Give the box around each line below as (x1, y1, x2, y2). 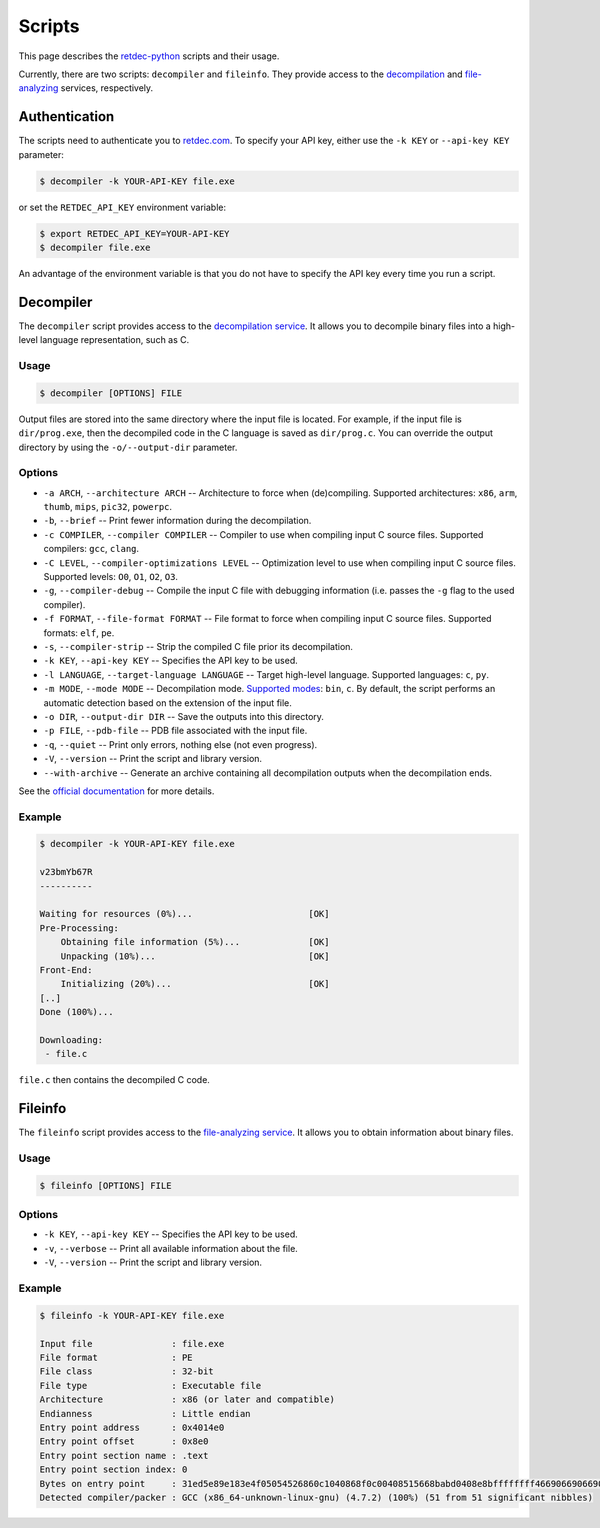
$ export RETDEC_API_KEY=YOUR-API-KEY (39, 228, 230, 239)
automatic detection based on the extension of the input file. (43, 696, 292, 709)
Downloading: (39, 1034, 104, 1045)
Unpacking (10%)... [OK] (60, 950, 330, 962)
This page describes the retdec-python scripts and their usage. (18, 50, 280, 62)
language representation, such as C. (40, 334, 190, 346)
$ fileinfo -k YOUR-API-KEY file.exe (39, 1310, 225, 1321)
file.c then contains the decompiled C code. (18, 1074, 210, 1086)
